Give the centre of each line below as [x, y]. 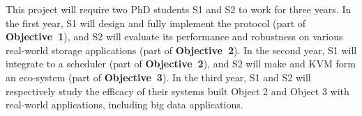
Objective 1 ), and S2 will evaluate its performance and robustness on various [174, 36]
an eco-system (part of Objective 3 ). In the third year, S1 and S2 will [158, 77]
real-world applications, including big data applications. [125, 105]
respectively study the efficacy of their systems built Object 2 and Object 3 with [178, 91]
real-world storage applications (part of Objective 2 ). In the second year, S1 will [181, 50]
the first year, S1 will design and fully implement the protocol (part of [156, 23]
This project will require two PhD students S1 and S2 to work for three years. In [179, 9]
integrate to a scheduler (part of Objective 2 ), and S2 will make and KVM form [181, 64]
